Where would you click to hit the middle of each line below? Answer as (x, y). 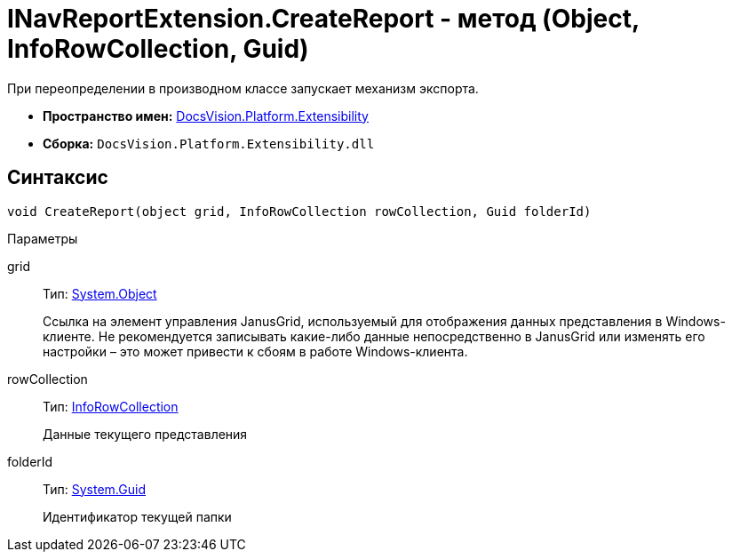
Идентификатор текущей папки (137, 516)
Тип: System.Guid (94, 489)
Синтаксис (58, 178)
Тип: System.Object (100, 293)
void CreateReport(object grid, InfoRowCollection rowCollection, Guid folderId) (299, 211)
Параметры (43, 238)
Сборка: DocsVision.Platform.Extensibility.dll (209, 143)
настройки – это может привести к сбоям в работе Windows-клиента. (255, 351)
